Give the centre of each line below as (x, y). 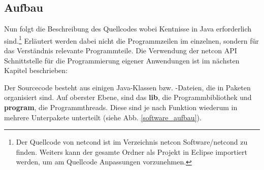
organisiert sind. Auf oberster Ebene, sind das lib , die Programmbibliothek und (128, 97)
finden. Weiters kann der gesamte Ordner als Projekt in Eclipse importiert (132, 151)
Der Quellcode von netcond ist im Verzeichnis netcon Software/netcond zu (132, 142)
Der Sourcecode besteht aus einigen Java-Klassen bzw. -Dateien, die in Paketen (127, 87)
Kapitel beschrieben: (36, 70)
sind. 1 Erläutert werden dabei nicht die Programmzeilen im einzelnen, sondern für (131, 40)
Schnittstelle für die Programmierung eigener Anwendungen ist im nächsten (122, 60)
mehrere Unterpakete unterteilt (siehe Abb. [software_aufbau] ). (103, 117)
